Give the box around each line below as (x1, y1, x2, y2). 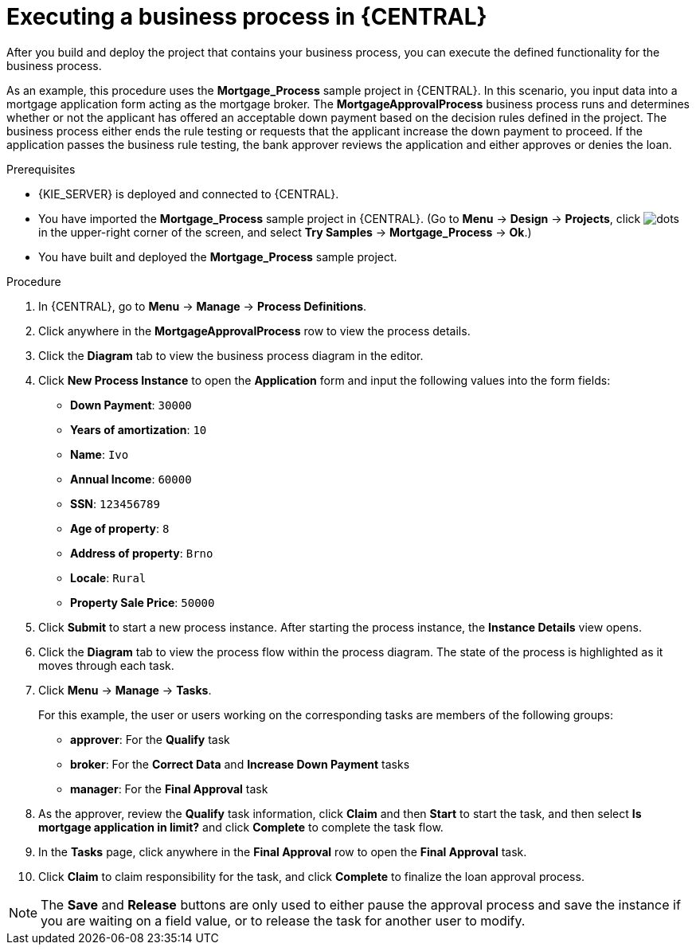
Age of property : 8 (70, 521, 170, 535)
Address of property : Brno (70, 546, 213, 560)
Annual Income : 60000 (70, 472, 192, 486)
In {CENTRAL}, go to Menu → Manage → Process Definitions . (38, 299, 367, 313)
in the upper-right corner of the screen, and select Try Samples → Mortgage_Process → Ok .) (38, 225, 532, 239)
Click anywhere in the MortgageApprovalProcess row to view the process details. (38, 323, 471, 338)
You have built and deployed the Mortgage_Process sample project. (38, 249, 397, 264)
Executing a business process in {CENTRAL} (6, 3, 487, 30)
